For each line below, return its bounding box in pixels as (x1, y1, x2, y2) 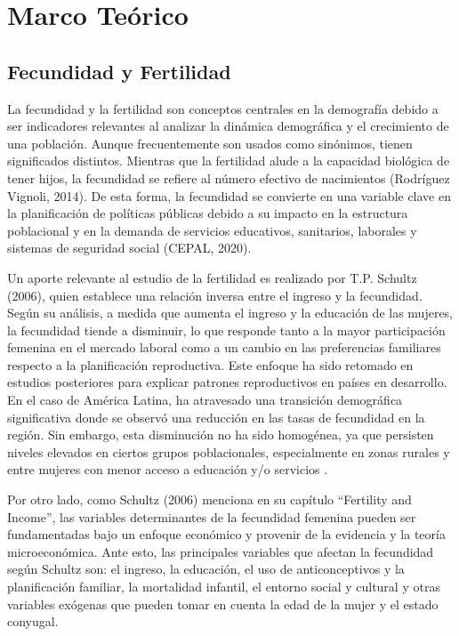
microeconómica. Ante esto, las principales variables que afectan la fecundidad (7, 542, 434, 560)
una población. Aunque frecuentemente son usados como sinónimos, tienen (7, 133, 413, 152)
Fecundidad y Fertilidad (7, 57, 231, 85)
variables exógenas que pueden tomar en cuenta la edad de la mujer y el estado (7, 594, 439, 613)
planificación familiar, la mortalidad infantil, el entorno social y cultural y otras (7, 577, 440, 596)
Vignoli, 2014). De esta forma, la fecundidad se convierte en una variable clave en (7, 186, 451, 205)
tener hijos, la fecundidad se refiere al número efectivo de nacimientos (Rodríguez (7, 168, 450, 187)
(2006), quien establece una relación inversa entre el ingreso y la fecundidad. (7, 286, 423, 304)
